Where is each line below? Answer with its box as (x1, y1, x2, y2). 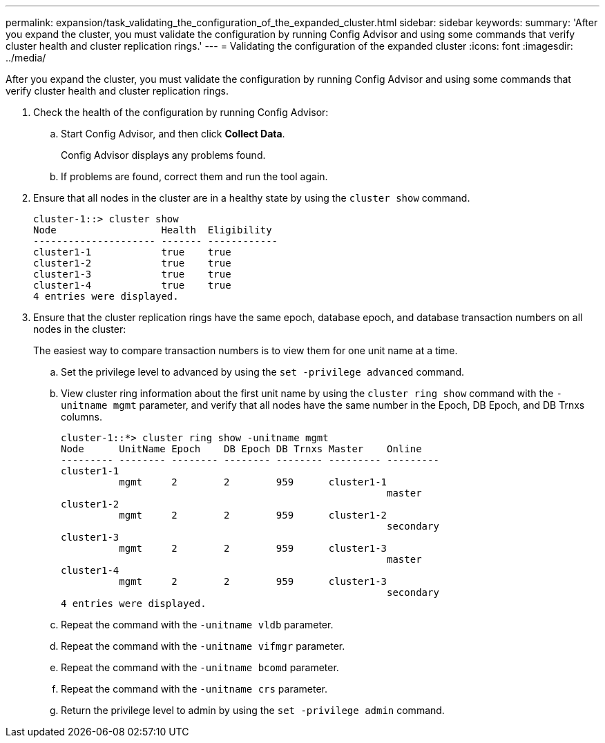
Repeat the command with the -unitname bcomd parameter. (61, 662, 339, 673)
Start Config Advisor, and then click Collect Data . (61, 128, 285, 139)
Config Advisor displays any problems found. (61, 149, 266, 161)
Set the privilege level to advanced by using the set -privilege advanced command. (61, 366, 465, 378)
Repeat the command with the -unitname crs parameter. (61, 683, 328, 695)
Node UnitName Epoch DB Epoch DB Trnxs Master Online (61, 443, 422, 454)
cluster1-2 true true (33, 258, 231, 269)
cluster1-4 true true (33, 280, 231, 291)
